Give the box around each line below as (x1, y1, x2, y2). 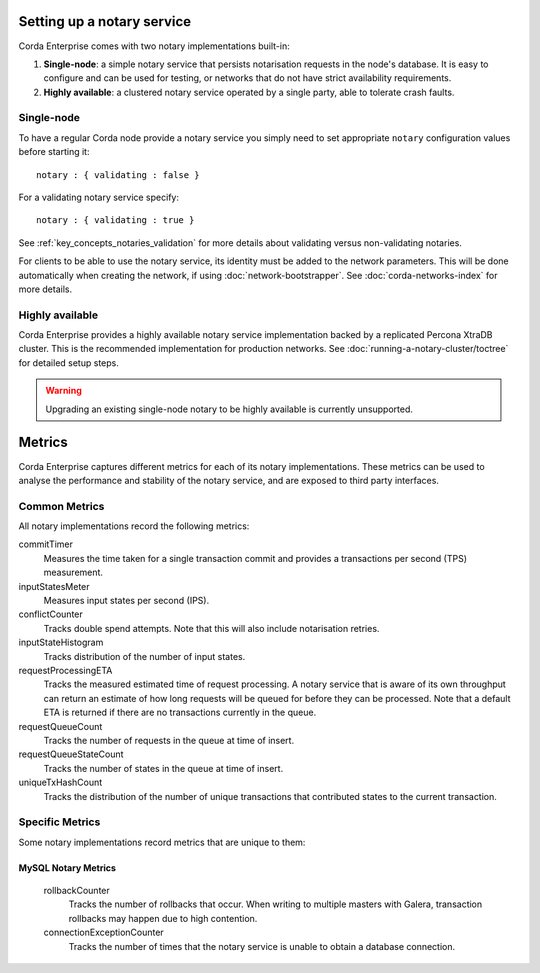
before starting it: (18, 146, 90, 158)
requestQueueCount (18, 720, 103, 732)
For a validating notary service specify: (18, 191, 180, 203)
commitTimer (18, 538, 74, 550)
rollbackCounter (43, 885, 110, 897)
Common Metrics (18, 499, 105, 513)
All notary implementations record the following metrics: (18, 520, 250, 532)
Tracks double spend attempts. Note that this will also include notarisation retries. (43, 622, 380, 634)
